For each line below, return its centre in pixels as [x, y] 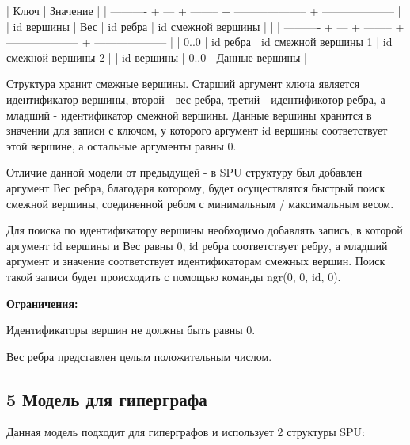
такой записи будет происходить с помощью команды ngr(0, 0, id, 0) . [174, 276]
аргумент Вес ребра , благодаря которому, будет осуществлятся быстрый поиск [196, 187]
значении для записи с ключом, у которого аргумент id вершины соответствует [197, 130]
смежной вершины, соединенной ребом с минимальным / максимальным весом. [200, 203]
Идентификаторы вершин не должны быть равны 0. [131, 330]
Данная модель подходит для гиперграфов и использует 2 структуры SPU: [186, 432]
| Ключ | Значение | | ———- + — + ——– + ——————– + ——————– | [204, 10]
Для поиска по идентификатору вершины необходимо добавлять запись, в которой [205, 230]
